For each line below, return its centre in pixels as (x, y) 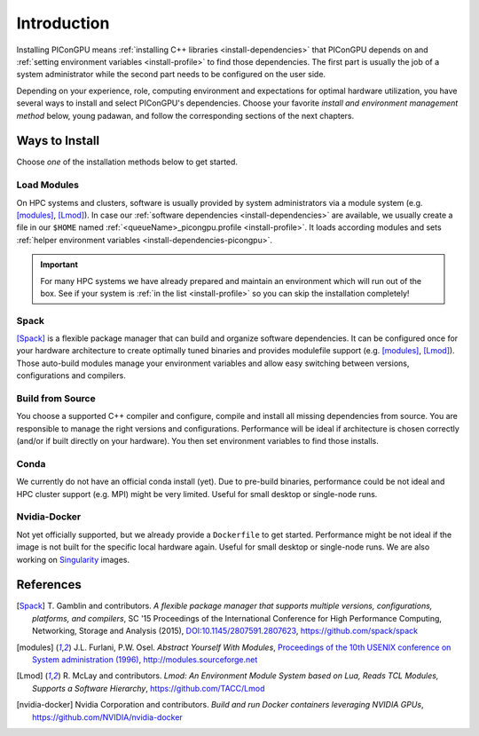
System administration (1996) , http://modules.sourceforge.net (145, 660)
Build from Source (56, 398)
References (49, 585)
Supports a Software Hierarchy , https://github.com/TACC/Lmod (149, 688)
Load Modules (48, 185)
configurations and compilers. (71, 376)
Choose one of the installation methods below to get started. (127, 162)
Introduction (63, 23)
